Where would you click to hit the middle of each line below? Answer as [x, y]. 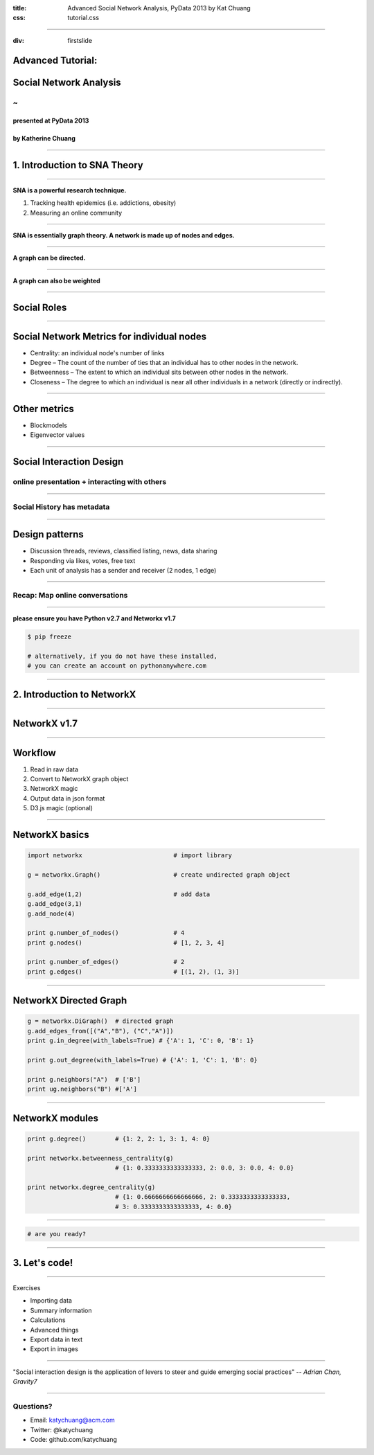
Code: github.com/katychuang [74, 1440]
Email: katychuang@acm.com [72, 1420]
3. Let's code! [43, 1263]
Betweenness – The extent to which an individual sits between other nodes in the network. [159, 372]
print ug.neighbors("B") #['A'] [82, 1089]
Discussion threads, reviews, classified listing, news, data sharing [124, 551]
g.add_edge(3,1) [55, 904]
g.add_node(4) [51, 913]
